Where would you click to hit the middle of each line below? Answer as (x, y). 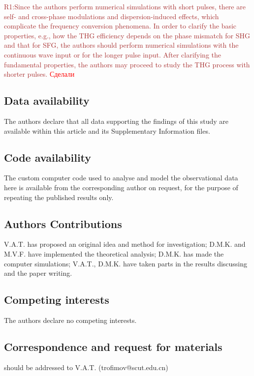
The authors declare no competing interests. (70, 320)
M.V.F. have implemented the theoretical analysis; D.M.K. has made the (114, 253)
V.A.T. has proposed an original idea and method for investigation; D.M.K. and (125, 244)
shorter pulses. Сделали (39, 74)
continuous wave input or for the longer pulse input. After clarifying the (113, 54)
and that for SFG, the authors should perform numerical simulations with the (121, 45)
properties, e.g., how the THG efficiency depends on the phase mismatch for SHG (127, 35)
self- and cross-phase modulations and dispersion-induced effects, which (111, 16)
